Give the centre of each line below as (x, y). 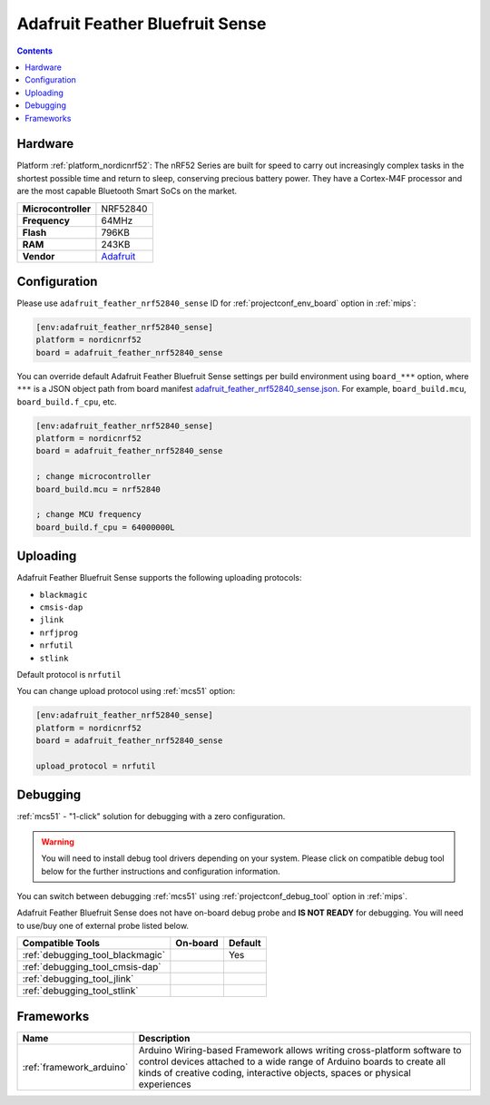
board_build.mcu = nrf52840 (98, 489)
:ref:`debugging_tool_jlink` (78, 979)
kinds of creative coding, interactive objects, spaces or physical (275, 1072)
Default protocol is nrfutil (69, 674)
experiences (165, 1084)
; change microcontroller (93, 477)
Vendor (39, 256)
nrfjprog (59, 632)
